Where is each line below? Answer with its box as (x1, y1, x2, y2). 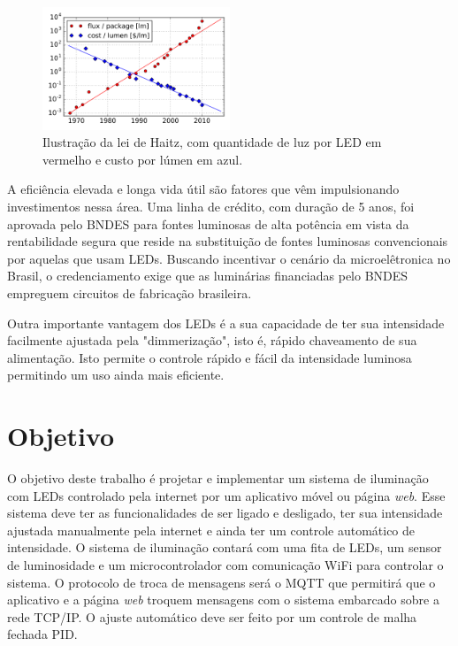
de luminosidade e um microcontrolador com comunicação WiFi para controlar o (7, 556, 444, 574)
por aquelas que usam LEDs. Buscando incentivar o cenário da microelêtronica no (7, 249, 451, 267)
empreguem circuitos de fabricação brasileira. (7, 283, 252, 302)
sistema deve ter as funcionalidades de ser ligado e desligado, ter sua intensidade (7, 504, 443, 522)
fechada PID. (7, 625, 78, 643)
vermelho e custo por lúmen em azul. (42, 150, 243, 168)
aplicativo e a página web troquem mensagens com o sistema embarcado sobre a (7, 590, 439, 609)
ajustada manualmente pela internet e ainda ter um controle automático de (7, 520, 416, 539)
